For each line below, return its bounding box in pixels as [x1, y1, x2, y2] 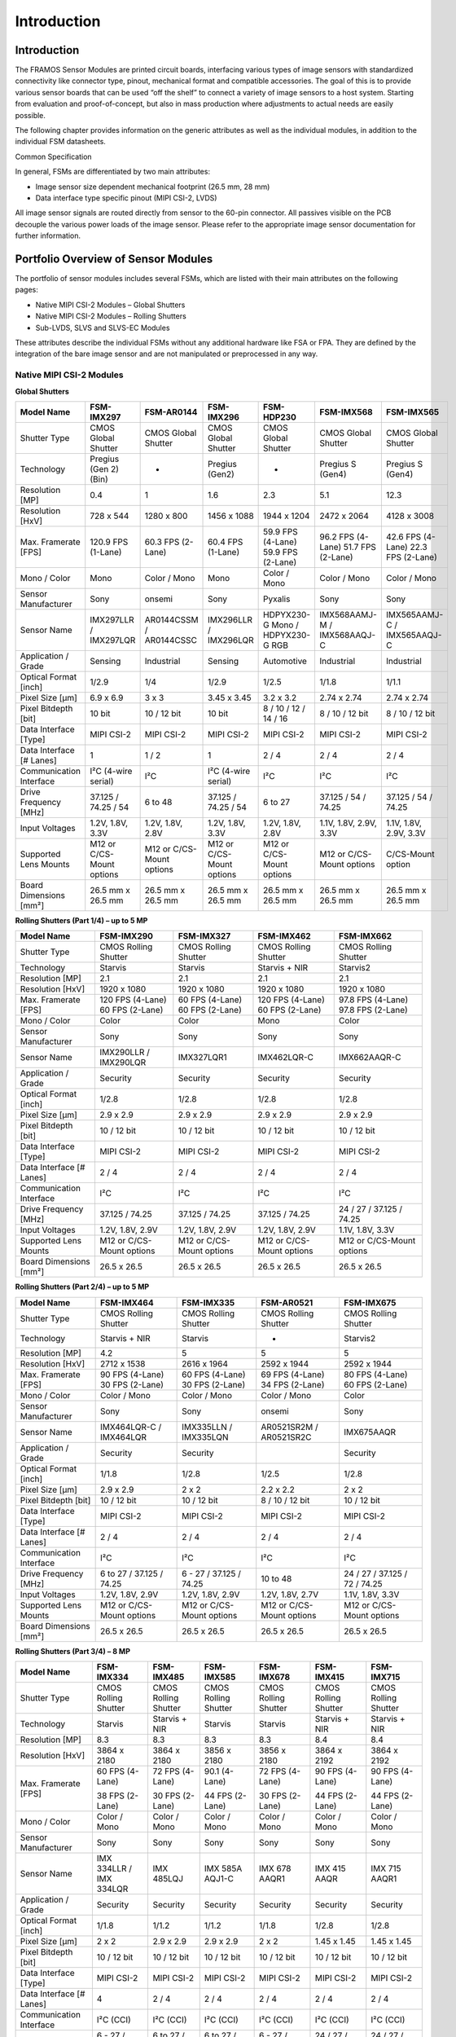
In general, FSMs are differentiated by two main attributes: [15, 167, 211, 177]
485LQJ [152, 1873, 183, 1885]
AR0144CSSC [144, 634, 197, 645]
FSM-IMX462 [257, 931, 311, 942]
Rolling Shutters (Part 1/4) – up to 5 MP [15, 915, 148, 925]
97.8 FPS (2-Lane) [338, 1005, 409, 1016]
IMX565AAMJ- [385, 609, 444, 620]
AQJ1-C [204, 1873, 234, 1885]
